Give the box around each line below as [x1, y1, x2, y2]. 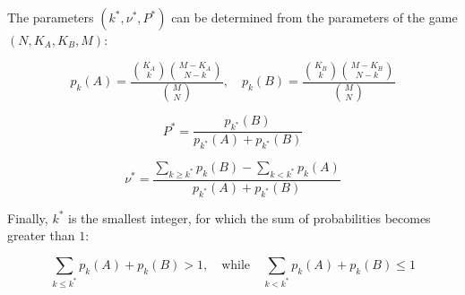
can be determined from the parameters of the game [171, 8, 458, 26]
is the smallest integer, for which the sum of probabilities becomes [68, 208, 431, 227]
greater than [7, 226, 75, 245]
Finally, [7, 208, 48, 227]
